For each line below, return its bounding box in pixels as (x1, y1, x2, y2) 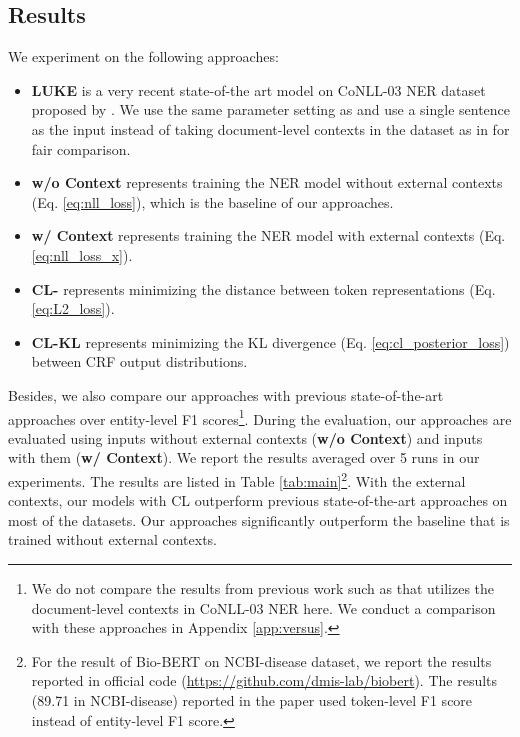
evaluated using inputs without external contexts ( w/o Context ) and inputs (8, 427, 483, 448)
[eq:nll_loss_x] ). (31, 244, 133, 265)
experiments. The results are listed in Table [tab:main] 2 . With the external (8, 467, 466, 491)
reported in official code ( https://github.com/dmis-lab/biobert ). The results (31, 670, 498, 691)
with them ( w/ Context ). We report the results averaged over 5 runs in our (8, 447, 480, 468)
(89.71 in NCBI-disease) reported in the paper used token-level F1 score (31, 689, 473, 710)
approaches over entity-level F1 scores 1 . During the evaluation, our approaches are (8, 405, 512, 429)
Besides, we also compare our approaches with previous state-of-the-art (8, 384, 444, 405)
